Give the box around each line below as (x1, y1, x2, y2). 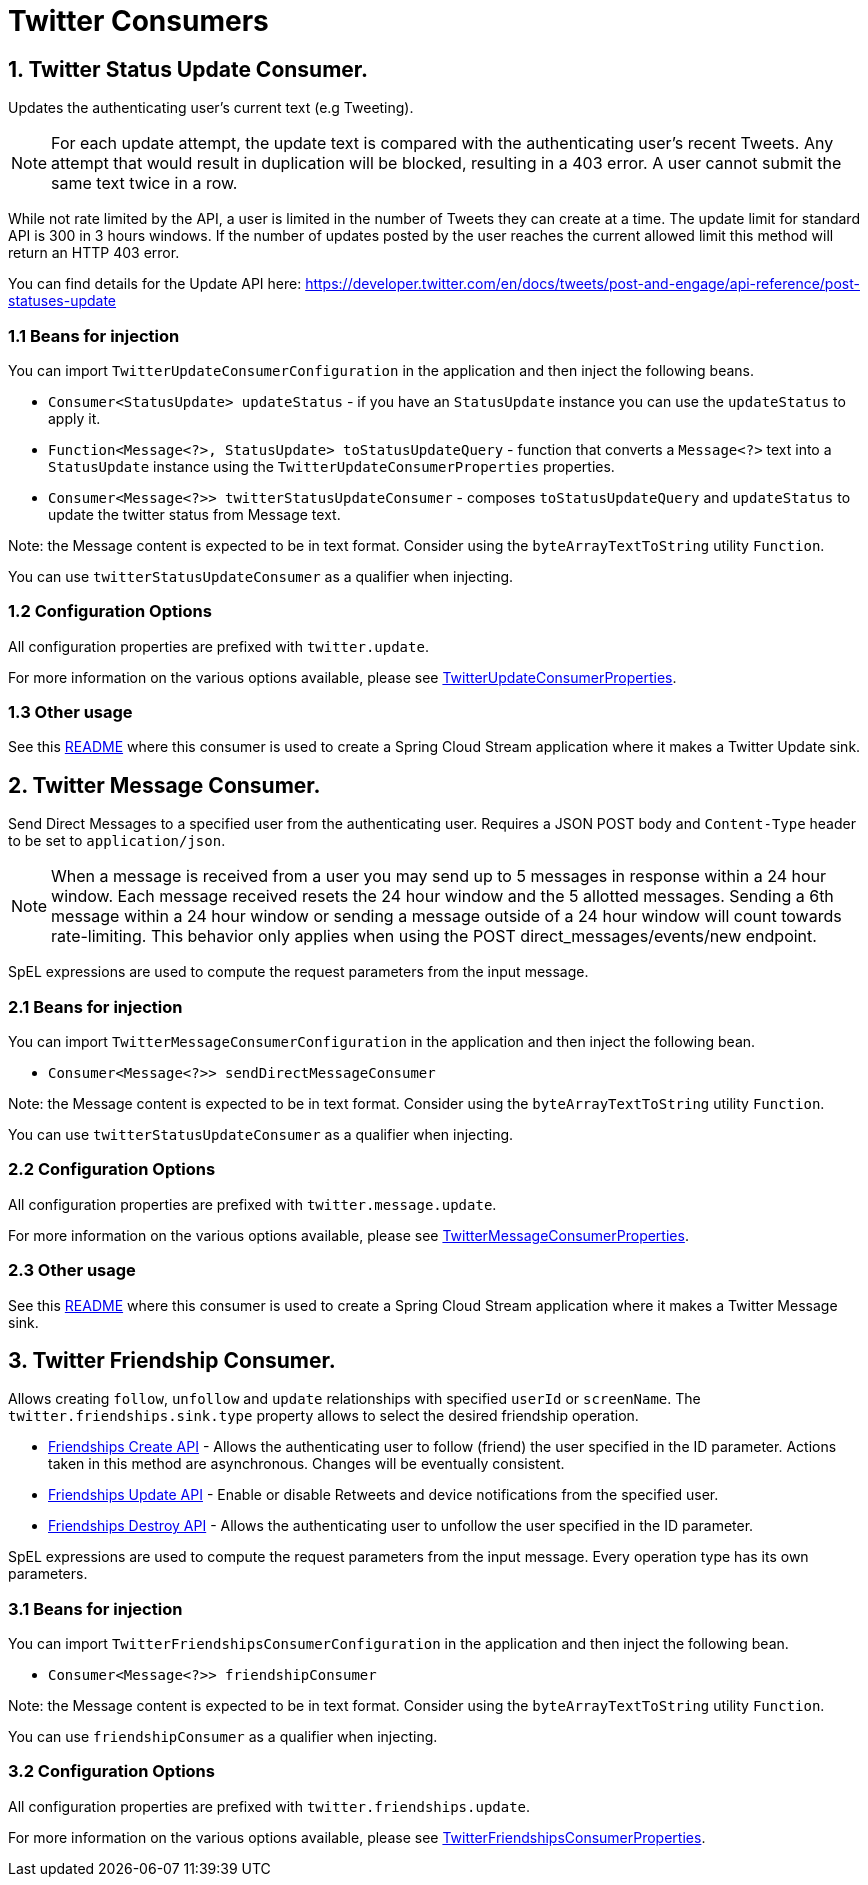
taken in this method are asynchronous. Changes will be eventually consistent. (48, 1455, 565, 1473)
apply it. (48, 409, 101, 427)
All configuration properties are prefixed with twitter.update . (8, 637, 429, 655)
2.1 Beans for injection (8, 996, 183, 1017)
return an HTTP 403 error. (8, 244, 180, 262)
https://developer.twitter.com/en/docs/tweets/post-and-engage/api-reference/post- (305, 275, 860, 293)
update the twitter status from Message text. (48, 505, 341, 523)
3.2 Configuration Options (8, 1761, 215, 1782)
